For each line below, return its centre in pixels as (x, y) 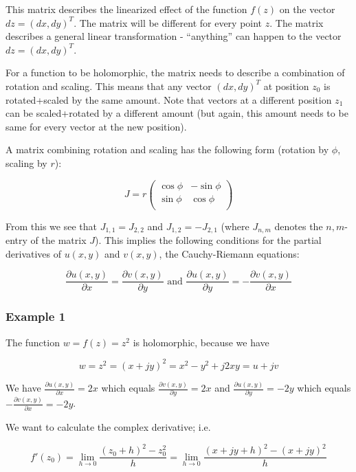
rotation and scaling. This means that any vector (109, 86)
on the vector (307, 9)
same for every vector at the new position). (96, 126)
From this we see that (51, 226)
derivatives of (34, 253)
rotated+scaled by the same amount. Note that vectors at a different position (169, 99)
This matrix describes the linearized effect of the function (126, 9)
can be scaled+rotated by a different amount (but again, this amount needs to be (177, 113)
